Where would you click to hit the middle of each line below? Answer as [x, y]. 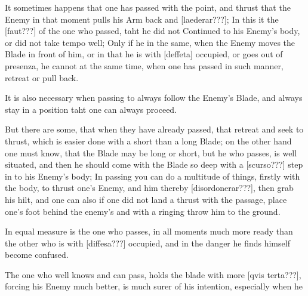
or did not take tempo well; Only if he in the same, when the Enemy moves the [150, 42]
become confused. [37, 255]
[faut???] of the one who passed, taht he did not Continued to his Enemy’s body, [153, 31]
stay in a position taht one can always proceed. [91, 109]
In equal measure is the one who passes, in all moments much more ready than [149, 231]
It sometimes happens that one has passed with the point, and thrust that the [148, 7]
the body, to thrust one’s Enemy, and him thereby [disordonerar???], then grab [149, 188]
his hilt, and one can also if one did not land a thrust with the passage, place [146, 199]
